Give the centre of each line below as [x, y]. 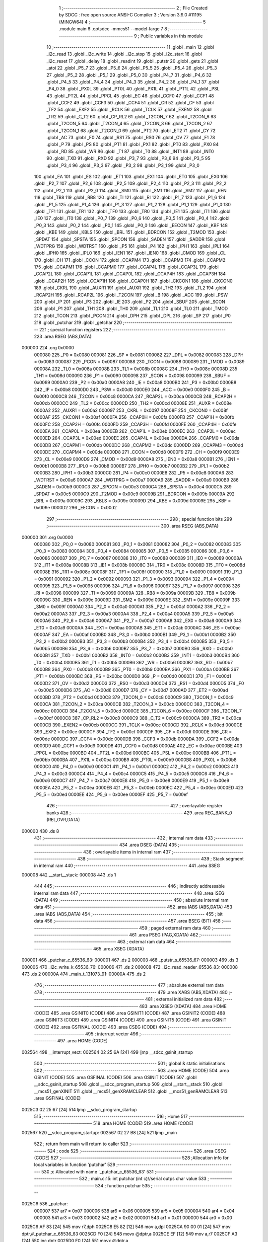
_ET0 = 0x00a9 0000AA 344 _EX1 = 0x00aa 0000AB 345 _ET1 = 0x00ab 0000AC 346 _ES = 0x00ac [137, 627]
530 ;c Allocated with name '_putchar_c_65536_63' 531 [98, 1171]
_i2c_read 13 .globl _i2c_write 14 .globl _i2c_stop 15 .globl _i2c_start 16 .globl [124, 54]
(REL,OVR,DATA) [63, 820]
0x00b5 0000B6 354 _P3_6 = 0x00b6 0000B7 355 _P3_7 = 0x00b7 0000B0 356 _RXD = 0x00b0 [134, 648]
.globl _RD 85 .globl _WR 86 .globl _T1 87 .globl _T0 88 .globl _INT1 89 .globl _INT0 [130, 151]
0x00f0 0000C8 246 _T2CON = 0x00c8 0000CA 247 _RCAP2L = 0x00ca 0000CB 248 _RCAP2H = [135, 396]
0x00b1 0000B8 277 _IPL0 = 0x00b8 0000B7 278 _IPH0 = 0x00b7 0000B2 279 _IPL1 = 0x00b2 [132, 466]
